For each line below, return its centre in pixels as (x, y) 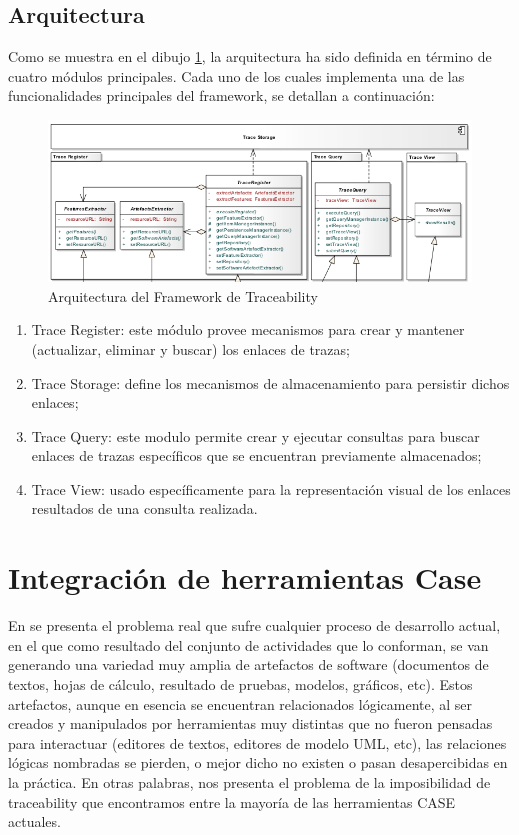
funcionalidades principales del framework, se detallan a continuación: (221, 95)
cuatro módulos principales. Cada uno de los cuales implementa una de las (236, 75)
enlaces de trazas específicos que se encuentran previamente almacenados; (256, 455)
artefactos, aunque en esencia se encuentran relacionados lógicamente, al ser (240, 703)
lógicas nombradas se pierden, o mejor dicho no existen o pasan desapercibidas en (258, 762)
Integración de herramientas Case (245, 577)
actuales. (34, 821)
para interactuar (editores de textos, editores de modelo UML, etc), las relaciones (257, 742)
